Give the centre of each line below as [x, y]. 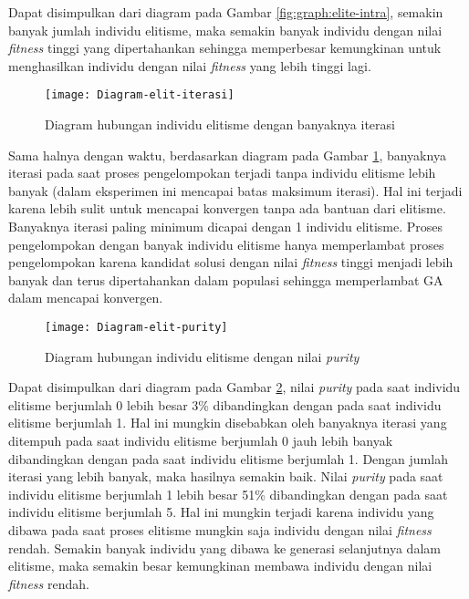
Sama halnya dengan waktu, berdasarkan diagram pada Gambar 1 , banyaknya [227, 155]
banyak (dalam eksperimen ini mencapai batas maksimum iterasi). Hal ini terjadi [235, 190]
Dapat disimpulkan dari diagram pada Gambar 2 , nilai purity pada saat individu [234, 387]
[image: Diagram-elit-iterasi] [140, 95]
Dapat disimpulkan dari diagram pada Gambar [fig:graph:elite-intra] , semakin [226, 12]
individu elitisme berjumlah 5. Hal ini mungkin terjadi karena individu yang [221, 512]
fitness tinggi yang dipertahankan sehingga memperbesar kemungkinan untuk [225, 48]
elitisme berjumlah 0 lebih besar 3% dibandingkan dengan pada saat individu [225, 404]
